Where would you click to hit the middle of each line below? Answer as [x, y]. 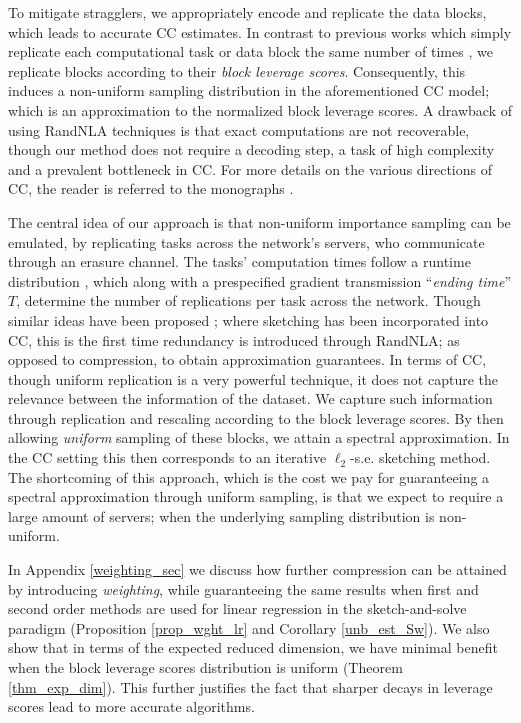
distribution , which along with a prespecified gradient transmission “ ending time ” [260, 280]
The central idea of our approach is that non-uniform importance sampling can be [259, 221]
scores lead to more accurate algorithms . [131, 706]
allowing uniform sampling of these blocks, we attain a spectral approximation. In [259, 437]
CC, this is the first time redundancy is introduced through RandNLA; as [234, 339]
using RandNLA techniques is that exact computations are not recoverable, [239, 129]
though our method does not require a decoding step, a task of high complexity [251, 149]
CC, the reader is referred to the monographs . [151, 188]
